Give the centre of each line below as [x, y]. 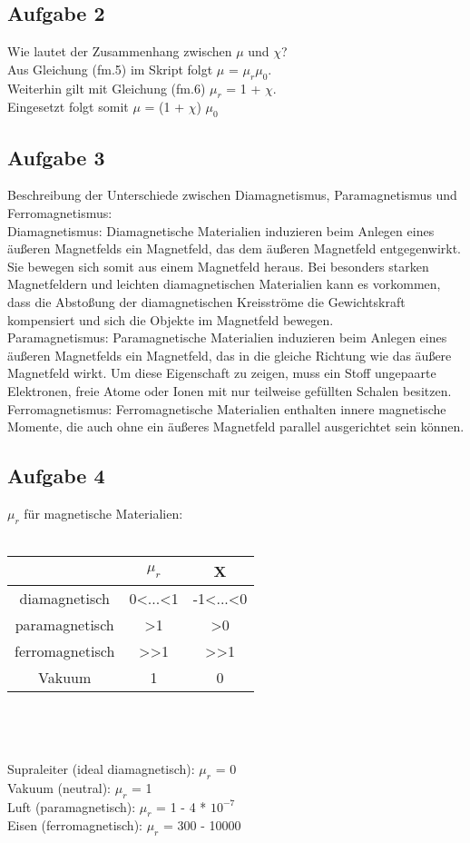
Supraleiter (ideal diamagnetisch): [101, 769]
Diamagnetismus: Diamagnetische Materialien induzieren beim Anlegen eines [221, 230]
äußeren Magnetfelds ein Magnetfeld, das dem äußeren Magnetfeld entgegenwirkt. [235, 248]
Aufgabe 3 [56, 157]
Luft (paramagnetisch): [72, 806]
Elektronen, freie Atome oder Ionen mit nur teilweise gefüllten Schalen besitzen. [230, 390]
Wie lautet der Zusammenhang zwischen [120, 51]
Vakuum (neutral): [59, 787]
